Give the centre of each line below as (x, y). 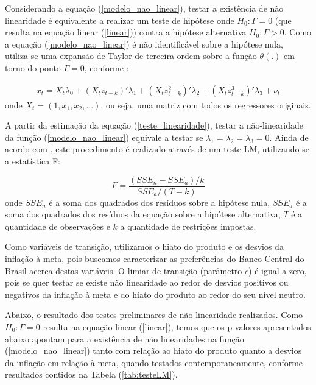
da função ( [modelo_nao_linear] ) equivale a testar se (104, 137)
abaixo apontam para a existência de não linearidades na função (125, 338)
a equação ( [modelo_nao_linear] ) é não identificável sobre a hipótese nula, (144, 44)
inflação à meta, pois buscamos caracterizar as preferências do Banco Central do (155, 258)
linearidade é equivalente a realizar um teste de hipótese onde (120, 20)
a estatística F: (33, 161)
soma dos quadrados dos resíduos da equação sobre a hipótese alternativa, (143, 214)
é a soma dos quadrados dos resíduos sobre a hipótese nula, (160, 202)
